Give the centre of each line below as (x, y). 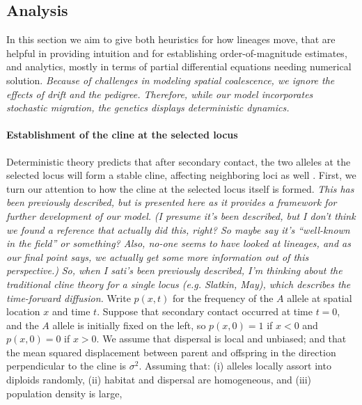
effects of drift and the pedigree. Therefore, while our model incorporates (160, 94)
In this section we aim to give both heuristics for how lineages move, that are (171, 39)
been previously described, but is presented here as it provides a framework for (172, 202)
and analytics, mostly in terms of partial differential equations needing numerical (179, 66)
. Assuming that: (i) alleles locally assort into (235, 366)
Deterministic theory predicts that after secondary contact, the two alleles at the (179, 161)
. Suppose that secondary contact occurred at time (205, 311)
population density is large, (64, 393)
